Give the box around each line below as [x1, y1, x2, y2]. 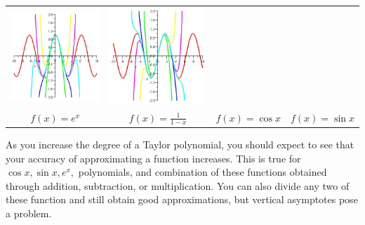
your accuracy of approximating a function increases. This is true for [6, 150, 301, 165]
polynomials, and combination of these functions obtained [78, 165, 327, 179]
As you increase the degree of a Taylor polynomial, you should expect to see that [6, 136, 354, 151]
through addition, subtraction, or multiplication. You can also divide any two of [6, 178, 350, 193]
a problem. [6, 205, 52, 220]
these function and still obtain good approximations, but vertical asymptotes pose [6, 192, 358, 207]
